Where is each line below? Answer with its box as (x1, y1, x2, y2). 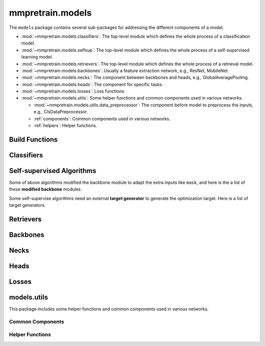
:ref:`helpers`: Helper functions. (33, 123, 98, 128)
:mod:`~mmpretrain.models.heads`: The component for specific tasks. (21, 81, 163, 87)
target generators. (9, 202, 46, 208)
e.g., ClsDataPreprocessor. (33, 109, 88, 115)
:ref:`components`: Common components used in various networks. (33, 116, 171, 122)
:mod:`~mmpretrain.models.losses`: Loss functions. (21, 88, 126, 94)
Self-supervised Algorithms (9, 167, 97, 175)
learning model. (21, 54, 53, 60)
